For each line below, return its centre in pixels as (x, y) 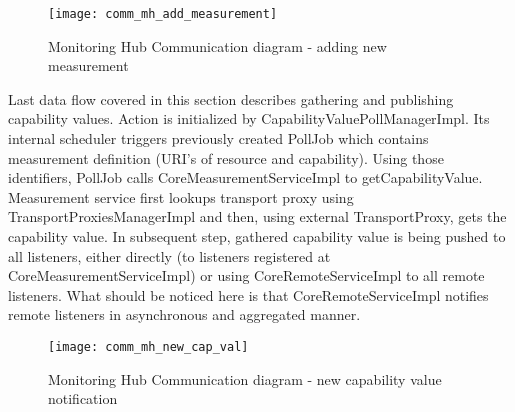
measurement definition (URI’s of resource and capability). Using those (226, 157)
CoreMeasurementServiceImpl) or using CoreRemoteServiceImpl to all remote (246, 275)
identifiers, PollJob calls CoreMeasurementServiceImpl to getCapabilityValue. (245, 177)
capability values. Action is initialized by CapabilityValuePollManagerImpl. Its (249, 118)
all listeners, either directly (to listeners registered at (169, 255)
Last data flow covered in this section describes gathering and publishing (231, 98)
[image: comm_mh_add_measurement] (163, 14)
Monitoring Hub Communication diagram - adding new (217, 45)
